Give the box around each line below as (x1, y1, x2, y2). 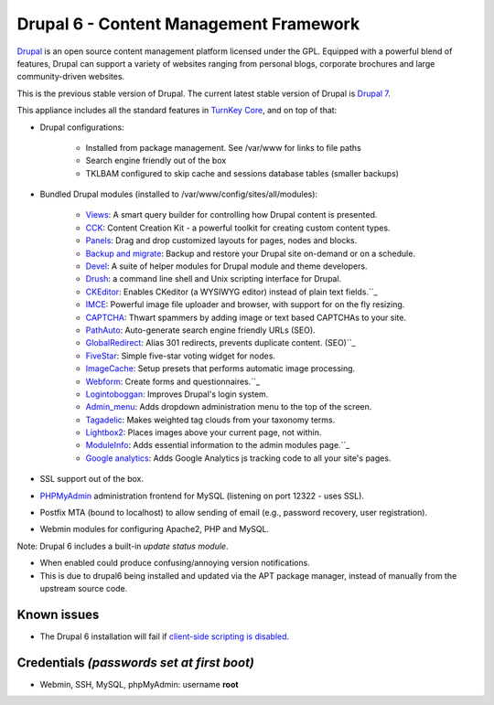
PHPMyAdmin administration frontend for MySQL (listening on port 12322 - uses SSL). (39, 490, 365, 501)
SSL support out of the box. (39, 474, 145, 485)
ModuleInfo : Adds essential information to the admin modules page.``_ (85, 440, 350, 451)
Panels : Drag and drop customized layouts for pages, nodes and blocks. (85, 235, 358, 246)
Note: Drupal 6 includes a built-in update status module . (16, 540, 229, 551)
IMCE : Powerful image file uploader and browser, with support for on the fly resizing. (85, 299, 405, 310)
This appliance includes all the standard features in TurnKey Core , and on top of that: (16, 105, 338, 116)
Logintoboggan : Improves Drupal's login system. (85, 389, 269, 400)
